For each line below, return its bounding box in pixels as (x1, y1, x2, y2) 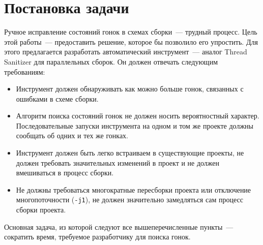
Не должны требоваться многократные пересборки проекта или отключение (16, 184, 251, 195)
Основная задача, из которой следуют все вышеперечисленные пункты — (4, 221, 233, 232)
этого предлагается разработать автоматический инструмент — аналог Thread (4, 46, 247, 57)
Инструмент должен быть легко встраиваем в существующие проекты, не (16, 147, 244, 158)
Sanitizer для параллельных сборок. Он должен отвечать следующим (4, 56, 218, 67)
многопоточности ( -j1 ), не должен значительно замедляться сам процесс (16, 194, 244, 205)
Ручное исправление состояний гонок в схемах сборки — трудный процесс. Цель (4, 26, 257, 37)
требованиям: (4, 66, 45, 77)
